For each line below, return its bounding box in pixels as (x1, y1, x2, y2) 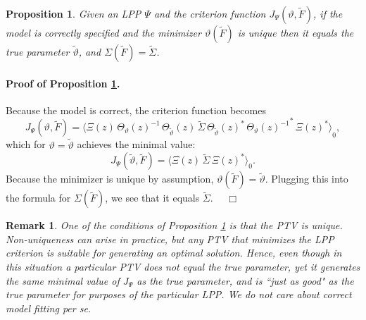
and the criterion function (153, 6, 266, 20)
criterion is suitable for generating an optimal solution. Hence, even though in (6, 245, 342, 260)
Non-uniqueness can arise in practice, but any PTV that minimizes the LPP (6, 231, 334, 246)
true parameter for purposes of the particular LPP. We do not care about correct (6, 287, 352, 302)
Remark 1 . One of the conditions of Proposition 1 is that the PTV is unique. (6, 218, 343, 233)
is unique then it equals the (237, 25, 354, 39)
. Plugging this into (265, 171, 348, 186)
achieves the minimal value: (77, 137, 196, 152)
